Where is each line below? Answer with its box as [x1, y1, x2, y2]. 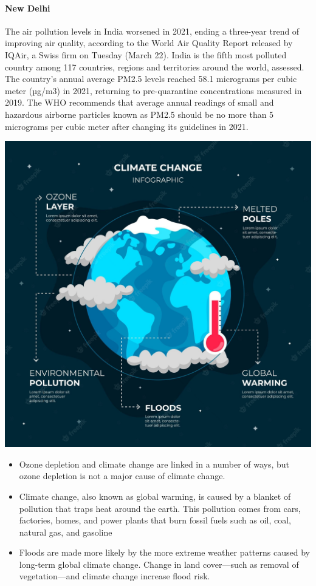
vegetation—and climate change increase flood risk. [19, 570, 210, 582]
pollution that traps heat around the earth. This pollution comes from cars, [19, 502, 301, 514]
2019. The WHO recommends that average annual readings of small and [5, 96, 274, 109]
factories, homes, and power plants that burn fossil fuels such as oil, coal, [19, 514, 291, 526]
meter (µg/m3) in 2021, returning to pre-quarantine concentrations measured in [5, 84, 302, 97]
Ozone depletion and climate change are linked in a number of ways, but [19, 457, 290, 470]
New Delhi [5, 1, 50, 14]
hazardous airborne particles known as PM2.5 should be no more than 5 [5, 107, 274, 120]
